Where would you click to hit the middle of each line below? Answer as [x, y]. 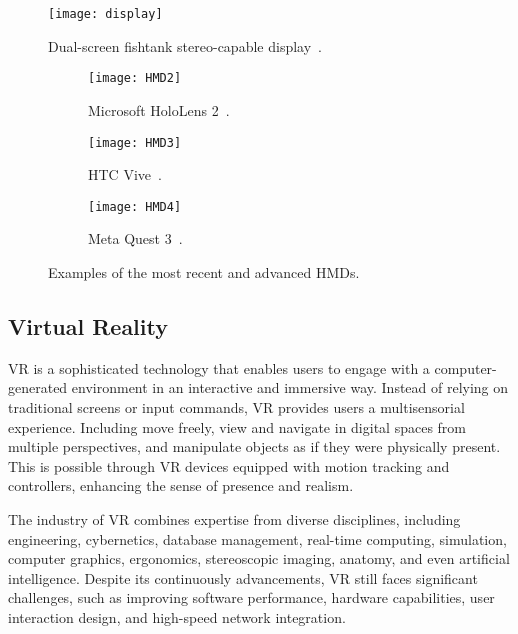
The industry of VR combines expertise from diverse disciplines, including [234, 518]
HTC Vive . [125, 174]
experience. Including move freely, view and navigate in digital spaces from [237, 426]
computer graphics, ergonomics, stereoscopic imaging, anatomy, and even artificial [259, 558]
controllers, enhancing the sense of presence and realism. [181, 485]
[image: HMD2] [135, 78]
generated [38, 387]
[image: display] [105, 14]
